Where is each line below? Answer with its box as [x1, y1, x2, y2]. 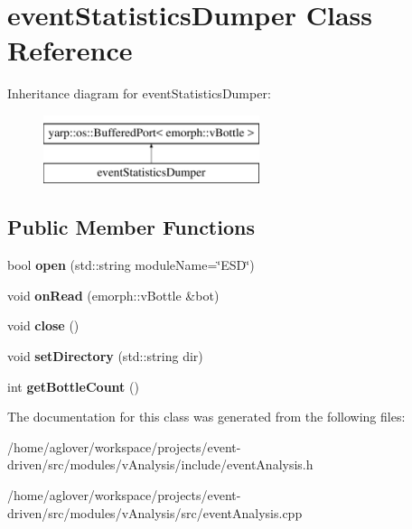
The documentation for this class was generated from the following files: [7, 407, 406, 426]
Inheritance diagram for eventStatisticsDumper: [7, 84, 271, 103]
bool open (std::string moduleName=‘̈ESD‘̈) [7, 255, 255, 274]
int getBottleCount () [7, 376, 139, 395]
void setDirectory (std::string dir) [7, 347, 203, 366]
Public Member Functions [7, 213, 255, 241]
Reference [7, 32, 133, 69]
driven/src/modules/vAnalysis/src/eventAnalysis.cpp [7, 503, 303, 522]
